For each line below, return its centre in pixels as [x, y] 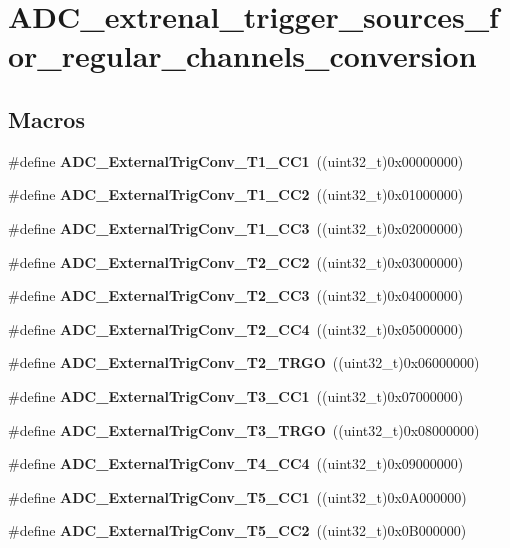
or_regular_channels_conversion [242, 55]
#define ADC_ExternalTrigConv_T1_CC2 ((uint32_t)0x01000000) [236, 194]
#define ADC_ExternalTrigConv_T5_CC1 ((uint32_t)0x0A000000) [237, 496]
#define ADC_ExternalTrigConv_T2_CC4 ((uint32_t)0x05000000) [236, 328]
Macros [46, 118]
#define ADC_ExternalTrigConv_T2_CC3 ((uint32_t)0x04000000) [236, 295]
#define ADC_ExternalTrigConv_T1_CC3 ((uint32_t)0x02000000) [236, 227]
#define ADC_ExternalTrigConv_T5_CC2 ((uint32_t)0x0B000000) [237, 530]
